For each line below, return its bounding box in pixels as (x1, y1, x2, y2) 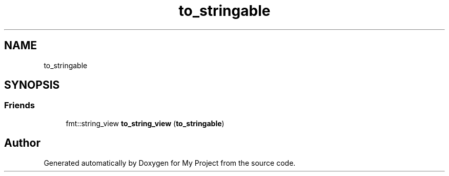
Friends (4, 100, 35, 111)
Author (4, 136, 40, 150)
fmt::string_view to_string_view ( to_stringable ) (66, 119, 224, 128)
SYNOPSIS (4, 79, 60, 92)
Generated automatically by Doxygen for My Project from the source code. (44, 158, 296, 167)
